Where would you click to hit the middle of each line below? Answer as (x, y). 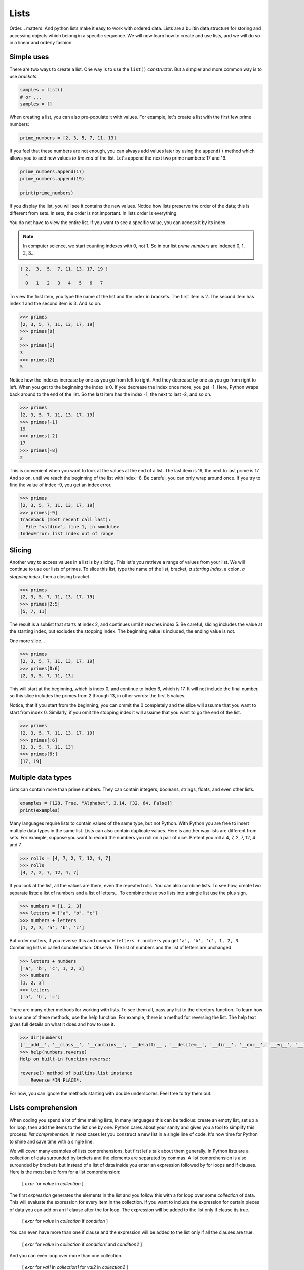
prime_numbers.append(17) (52, 172)
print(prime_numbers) (47, 193)
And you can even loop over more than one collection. (66, 1256)
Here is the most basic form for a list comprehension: (65, 1172)
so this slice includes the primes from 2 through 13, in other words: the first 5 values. (98, 696)
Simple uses (29, 57)
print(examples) (40, 810)
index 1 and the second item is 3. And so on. (55, 304)
